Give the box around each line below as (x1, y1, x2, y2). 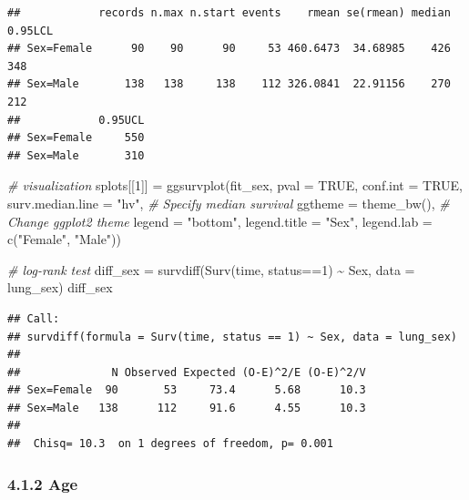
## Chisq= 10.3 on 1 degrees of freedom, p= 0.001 (7, 437, 333, 451)
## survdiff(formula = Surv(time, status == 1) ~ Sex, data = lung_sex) (7, 330, 457, 343)
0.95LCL (7, 24, 54, 37)
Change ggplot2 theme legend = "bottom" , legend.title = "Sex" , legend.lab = (7, 211, 433, 230)
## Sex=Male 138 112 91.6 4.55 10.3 (7, 401, 366, 414)
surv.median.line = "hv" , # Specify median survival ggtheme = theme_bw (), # (7, 193, 450, 212)
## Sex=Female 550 (7, 131, 145, 145)
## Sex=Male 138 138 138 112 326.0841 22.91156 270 (7, 77, 451, 91)
